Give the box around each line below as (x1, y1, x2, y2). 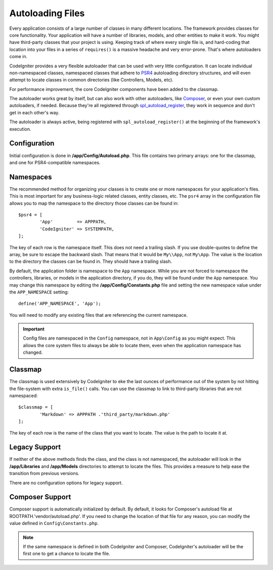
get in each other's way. (9, 109, 60, 116)
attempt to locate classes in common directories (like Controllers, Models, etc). (9, 77, 174, 83)
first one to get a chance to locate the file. (23, 551, 111, 557)
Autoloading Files (9, 8, 85, 19)
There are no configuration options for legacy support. (9, 480, 123, 486)
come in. (9, 54, 28, 60)
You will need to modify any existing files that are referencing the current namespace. (9, 312, 188, 318)
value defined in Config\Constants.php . (9, 520, 99, 527)
